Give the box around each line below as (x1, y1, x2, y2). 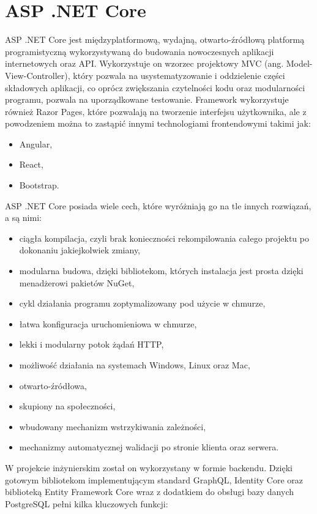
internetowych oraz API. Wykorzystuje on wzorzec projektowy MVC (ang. (5, 57, 284, 70)
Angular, (19, 137, 53, 150)
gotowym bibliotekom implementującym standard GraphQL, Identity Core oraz (5, 473, 304, 486)
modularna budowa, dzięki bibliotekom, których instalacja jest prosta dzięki (19, 264, 304, 277)
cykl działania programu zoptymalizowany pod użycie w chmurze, (19, 297, 266, 310)
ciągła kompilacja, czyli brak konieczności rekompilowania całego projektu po (19, 231, 309, 244)
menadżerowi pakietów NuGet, (19, 276, 135, 289)
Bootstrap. (19, 179, 59, 192)
